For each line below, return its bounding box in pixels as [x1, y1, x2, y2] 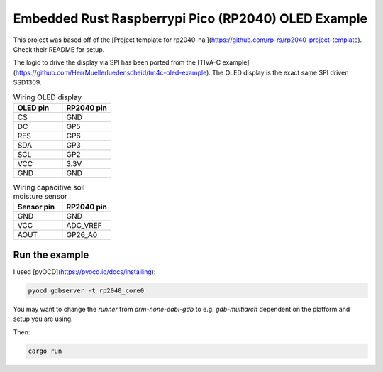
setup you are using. [13, 314, 74, 323]
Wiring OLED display [13, 92, 82, 102]
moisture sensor [13, 192, 67, 202]
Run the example [13, 248, 89, 261]
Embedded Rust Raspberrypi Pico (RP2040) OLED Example [13, 11, 368, 26]
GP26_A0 [66, 230, 98, 240]
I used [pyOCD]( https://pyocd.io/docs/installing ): [13, 267, 156, 276]
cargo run [28, 346, 62, 355]
